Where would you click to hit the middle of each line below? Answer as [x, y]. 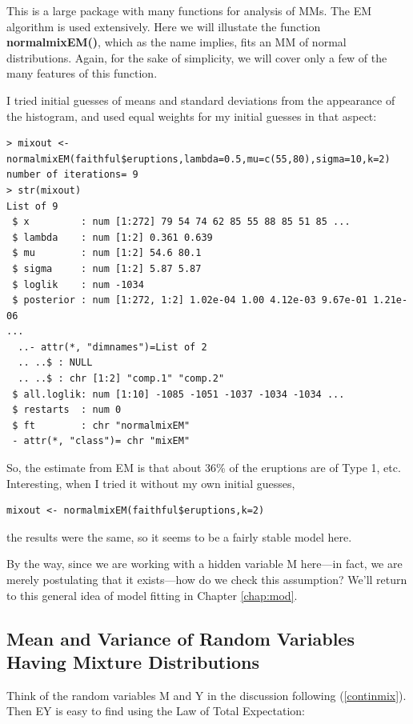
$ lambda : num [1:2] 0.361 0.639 [112, 237]
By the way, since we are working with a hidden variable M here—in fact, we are [204, 564]
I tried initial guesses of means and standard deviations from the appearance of [201, 100]
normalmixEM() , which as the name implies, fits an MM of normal [176, 42]
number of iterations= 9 [72, 175]
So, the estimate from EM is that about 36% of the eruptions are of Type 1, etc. [204, 468]
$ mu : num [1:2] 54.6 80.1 [107, 253]
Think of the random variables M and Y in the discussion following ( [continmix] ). [206, 695]
